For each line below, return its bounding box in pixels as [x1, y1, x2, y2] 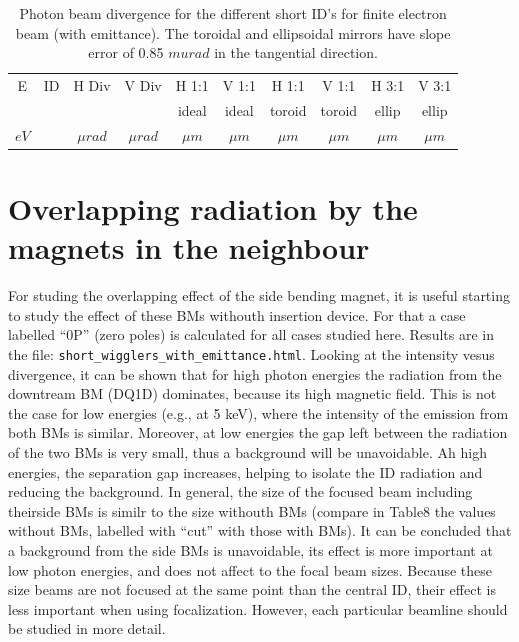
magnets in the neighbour [8, 227, 370, 268]
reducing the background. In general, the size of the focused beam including [8, 481, 473, 502]
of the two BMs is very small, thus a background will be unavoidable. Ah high [8, 441, 487, 462]
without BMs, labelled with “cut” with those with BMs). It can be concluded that [8, 520, 512, 541]
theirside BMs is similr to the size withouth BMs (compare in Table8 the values [8, 500, 496, 521]
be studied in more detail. [8, 618, 166, 639]
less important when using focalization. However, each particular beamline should [8, 598, 508, 619]
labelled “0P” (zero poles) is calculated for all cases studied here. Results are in [8, 324, 494, 345]
